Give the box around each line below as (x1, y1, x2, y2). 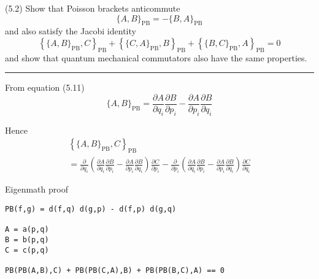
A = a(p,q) (5, 225, 49, 234)
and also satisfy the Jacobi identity (5, 25, 136, 37)
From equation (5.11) (5, 81, 85, 94)
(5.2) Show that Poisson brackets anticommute (5, 2, 180, 14)
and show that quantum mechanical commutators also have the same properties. (5, 51, 307, 64)
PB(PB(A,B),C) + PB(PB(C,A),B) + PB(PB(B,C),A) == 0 (5, 266, 225, 275)
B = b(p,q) (5, 235, 49, 244)
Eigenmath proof (5, 183, 68, 196)
